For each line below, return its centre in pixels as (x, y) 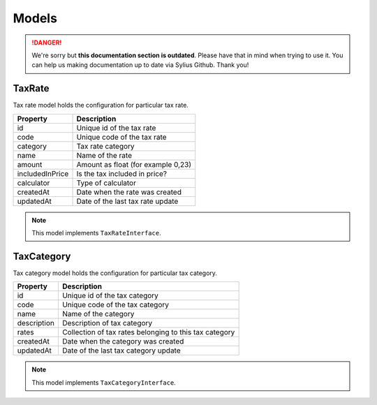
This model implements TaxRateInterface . (96, 233)
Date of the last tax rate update (127, 201)
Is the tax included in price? (122, 173)
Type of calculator (106, 183)
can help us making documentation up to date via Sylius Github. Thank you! (140, 65)
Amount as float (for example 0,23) (134, 164)
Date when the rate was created (129, 192)
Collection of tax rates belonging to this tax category (148, 332)
